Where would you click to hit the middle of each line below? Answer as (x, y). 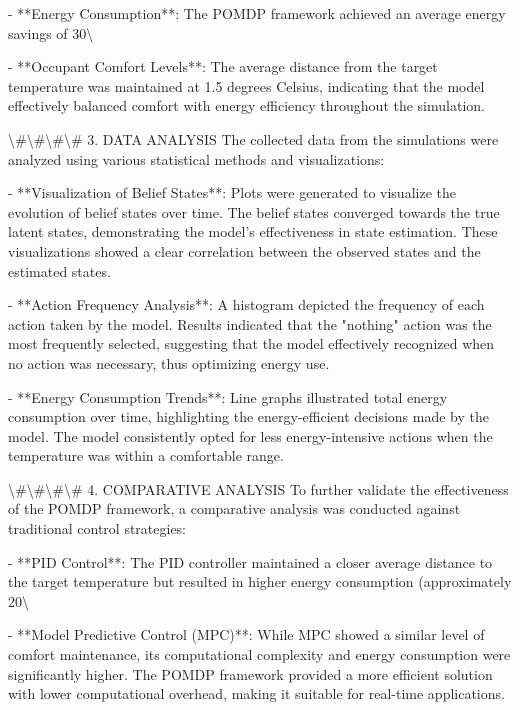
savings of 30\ (51, 32)
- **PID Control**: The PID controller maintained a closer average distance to (250, 561)
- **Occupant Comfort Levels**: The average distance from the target (223, 66)
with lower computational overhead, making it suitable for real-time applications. (256, 693)
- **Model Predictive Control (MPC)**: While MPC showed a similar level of (246, 634)
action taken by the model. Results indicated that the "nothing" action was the (250, 323)
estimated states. (59, 270)
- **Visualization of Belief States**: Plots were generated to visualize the (232, 192)
